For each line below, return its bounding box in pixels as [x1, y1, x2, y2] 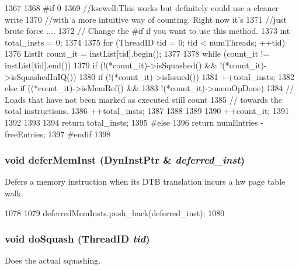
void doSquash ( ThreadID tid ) [5, 231, 150, 246]
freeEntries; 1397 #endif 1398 [5, 127, 111, 140]
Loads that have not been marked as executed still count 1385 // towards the [5, 93, 282, 105]
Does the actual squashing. [5, 254, 101, 266]
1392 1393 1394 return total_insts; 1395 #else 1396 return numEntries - [5, 116, 263, 128]
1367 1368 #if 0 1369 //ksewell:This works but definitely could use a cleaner [5, 2, 279, 13]
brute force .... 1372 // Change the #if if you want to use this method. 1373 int [5, 25, 290, 37]
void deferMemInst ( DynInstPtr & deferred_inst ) [5, 153, 245, 167]
